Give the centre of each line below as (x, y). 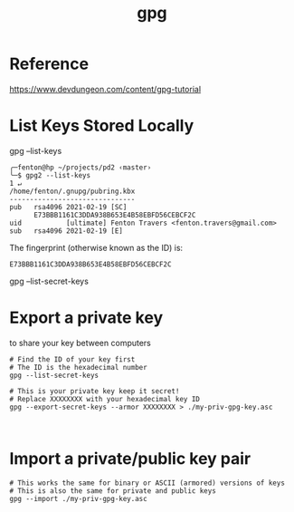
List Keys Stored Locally (102, 126)
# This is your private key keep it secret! (95, 391)
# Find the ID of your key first (72, 359)
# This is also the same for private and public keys (113, 491)
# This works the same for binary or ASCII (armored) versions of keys (147, 483)
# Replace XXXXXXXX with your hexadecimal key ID (105, 399)
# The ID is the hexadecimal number (78, 367)
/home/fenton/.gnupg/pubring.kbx (72, 191)
